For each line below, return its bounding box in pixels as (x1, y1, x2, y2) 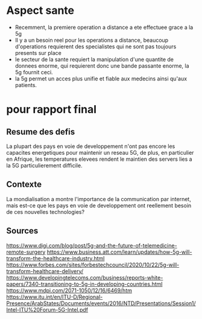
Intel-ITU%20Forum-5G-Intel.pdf (6, 306, 89, 313)
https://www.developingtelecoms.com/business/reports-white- (6, 274, 163, 281)
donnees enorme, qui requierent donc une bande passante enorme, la (14, 62, 189, 69)
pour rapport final (6, 103, 97, 117)
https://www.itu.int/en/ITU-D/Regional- (6, 293, 103, 300)
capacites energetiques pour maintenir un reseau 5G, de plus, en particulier (6, 149, 194, 156)
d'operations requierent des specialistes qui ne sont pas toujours (14, 43, 177, 50)
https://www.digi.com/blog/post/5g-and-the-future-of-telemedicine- (6, 242, 177, 249)
